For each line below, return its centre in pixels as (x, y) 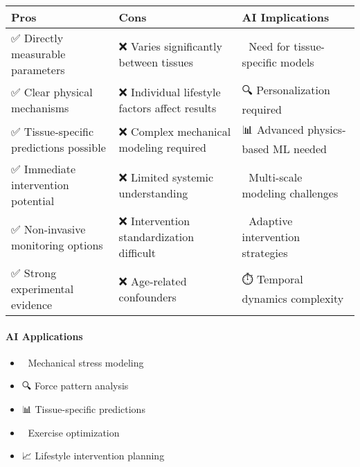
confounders (147, 297)
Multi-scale (276, 177)
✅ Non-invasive (48, 229)
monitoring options (57, 245)
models (297, 62)
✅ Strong (34, 273)
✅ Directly (37, 38)
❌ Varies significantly (170, 46)
